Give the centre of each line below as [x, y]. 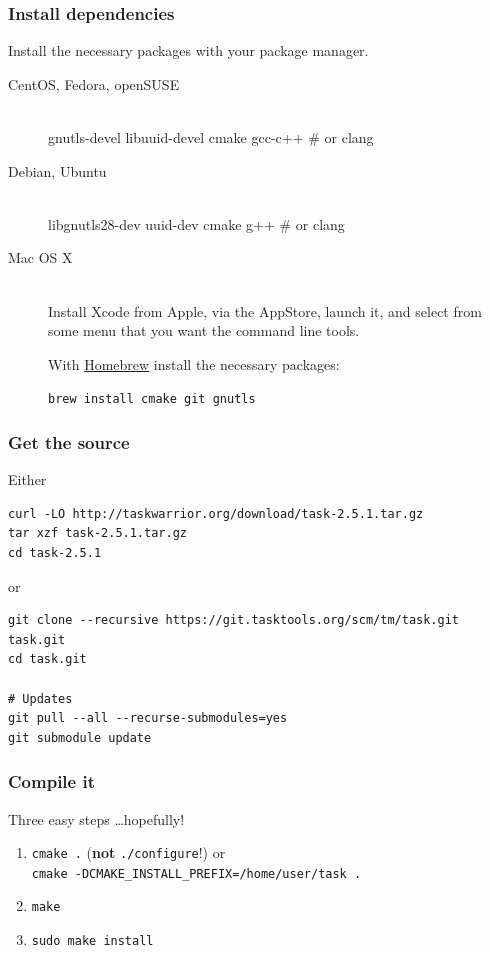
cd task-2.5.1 [55, 553]
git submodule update [80, 737]
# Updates [40, 698]
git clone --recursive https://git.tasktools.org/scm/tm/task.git [234, 620]
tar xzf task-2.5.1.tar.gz [97, 533]
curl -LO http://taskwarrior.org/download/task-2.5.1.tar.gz [216, 513]
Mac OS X [40, 257]
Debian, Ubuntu [57, 170]
